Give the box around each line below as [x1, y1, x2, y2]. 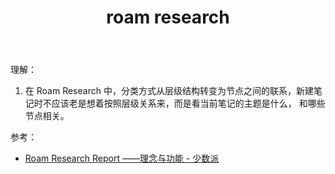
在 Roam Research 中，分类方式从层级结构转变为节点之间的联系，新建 [24, 85, 314, 97]
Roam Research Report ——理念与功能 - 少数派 [24, 152, 220, 165]
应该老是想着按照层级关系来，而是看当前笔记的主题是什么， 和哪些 [51, 97, 326, 110]
